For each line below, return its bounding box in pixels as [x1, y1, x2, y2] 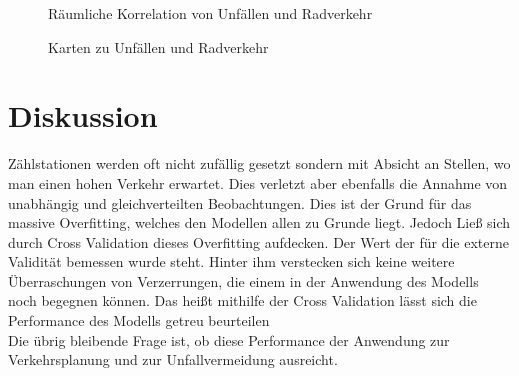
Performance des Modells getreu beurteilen [8, 310, 270, 331]
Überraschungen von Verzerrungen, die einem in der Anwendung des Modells [8, 270, 479, 291]
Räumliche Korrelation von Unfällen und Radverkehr [48, 3, 373, 23]
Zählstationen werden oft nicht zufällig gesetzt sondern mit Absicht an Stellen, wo [8, 153, 511, 174]
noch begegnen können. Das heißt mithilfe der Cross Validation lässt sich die [8, 290, 477, 311]
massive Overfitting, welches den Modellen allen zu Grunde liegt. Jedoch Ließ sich [8, 212, 511, 233]
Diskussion [8, 95, 158, 136]
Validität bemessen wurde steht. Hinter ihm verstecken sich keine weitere [8, 251, 455, 272]
